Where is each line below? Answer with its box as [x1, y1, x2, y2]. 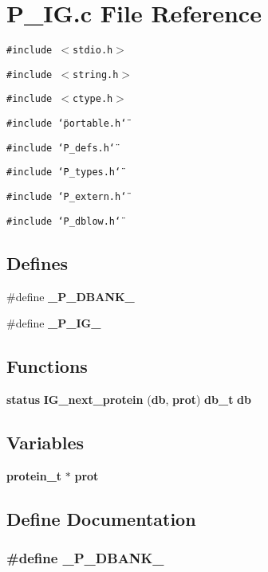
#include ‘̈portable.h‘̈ [6, 118, 127, 130]
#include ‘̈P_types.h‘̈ [6, 167, 121, 178]
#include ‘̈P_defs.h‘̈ [6, 142, 116, 154]
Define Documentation [6, 506, 196, 531]
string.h [73, 69, 119, 80]
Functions [6, 354, 88, 378]
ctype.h [73, 93, 113, 105]
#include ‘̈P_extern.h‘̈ [6, 191, 127, 203]
